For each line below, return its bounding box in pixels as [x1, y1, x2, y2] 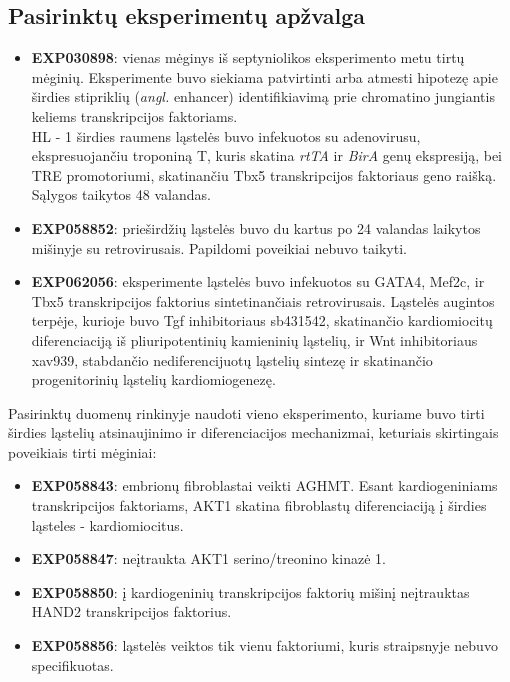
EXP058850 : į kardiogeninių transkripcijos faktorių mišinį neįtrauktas [31, 581, 470, 602]
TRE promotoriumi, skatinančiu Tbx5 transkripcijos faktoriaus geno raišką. [31, 164, 497, 185]
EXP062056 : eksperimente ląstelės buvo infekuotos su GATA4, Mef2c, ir [31, 271, 485, 292]
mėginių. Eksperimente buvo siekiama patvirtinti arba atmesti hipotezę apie [31, 66, 498, 87]
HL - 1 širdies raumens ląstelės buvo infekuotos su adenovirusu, [31, 125, 421, 146]
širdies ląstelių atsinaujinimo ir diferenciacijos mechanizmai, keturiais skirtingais [8, 422, 499, 443]
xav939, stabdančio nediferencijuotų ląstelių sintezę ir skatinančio [31, 349, 433, 370]
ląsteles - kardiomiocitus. [31, 514, 184, 535]
